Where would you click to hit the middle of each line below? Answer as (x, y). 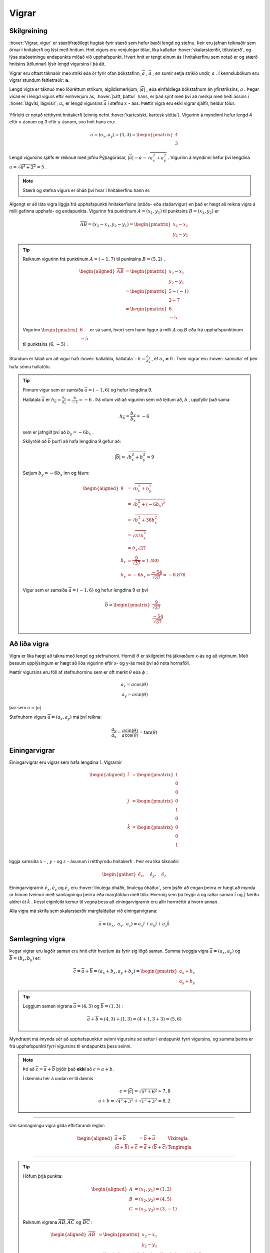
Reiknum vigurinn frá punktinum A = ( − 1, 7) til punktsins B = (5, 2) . (94, 259)
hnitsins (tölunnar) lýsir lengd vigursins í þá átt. (57, 64)
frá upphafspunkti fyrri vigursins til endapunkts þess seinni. (70, 1046)
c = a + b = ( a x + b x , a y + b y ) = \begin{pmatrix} (125, 971)
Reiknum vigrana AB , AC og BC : (57, 1222)
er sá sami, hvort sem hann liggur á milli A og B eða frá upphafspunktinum (166, 330)
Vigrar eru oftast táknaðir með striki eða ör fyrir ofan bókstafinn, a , (78, 73)
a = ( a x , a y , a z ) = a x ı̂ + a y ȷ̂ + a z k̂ (134, 924)
